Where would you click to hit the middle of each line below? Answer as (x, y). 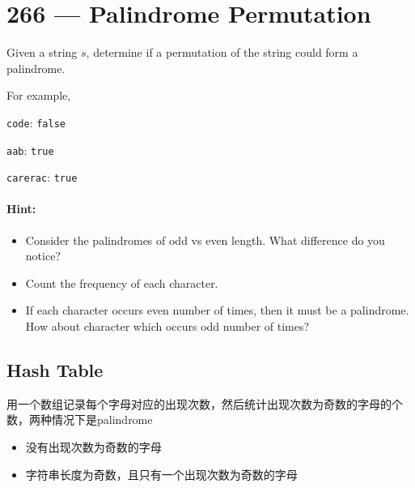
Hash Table (55, 370)
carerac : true (42, 177)
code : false (36, 122)
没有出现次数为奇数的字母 (93, 447)
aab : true (30, 150)
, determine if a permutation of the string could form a (222, 52)
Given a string (42, 52)
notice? (43, 256)
